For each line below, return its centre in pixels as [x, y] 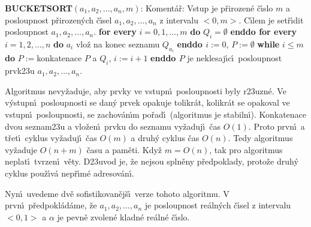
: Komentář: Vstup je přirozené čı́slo [207, 8]
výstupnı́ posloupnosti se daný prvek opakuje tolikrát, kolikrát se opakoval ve [147, 102]
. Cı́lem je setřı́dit [271, 20]
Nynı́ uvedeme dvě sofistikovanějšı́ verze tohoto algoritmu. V [117, 193]
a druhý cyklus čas [165, 138]
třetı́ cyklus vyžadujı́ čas [51, 138]
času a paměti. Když [124, 149]
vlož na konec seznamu [118, 44]
